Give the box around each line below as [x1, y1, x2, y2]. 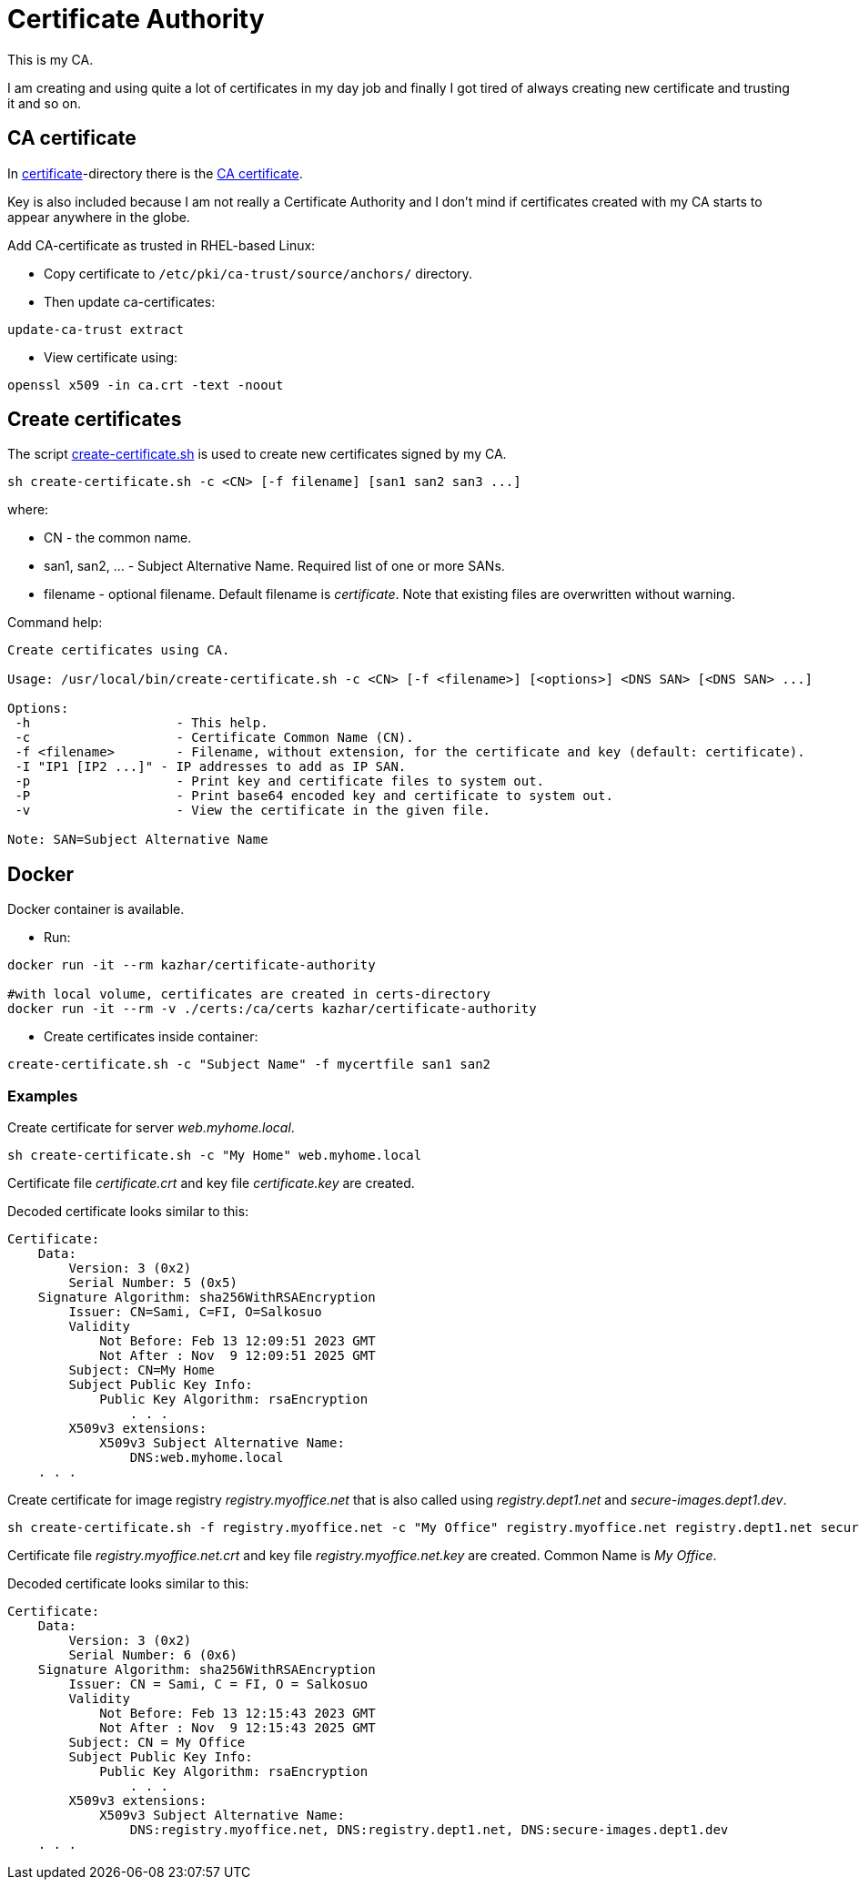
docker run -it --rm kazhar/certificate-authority [7, 958, 376, 973]
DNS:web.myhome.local [129, 1450, 284, 1466]
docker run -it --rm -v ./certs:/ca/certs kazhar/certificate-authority [7, 1001, 537, 1017]
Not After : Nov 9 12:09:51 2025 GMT [99, 1348, 376, 1364]
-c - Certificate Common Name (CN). [15, 730, 414, 746]
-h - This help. [15, 715, 268, 731]
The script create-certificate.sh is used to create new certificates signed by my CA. [7, 446, 507, 462]
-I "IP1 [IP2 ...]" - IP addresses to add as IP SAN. [15, 759, 407, 775]
